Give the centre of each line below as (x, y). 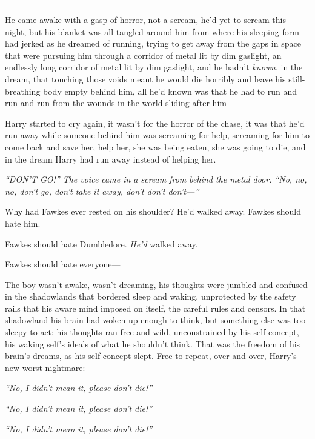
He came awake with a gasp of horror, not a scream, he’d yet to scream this (145, 19)
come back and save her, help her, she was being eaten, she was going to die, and (155, 146)
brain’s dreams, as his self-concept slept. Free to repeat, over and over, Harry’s (151, 356)
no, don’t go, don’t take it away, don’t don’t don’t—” (102, 191)
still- (297, 79)
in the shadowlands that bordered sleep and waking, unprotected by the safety (151, 296)
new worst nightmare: (45, 367)
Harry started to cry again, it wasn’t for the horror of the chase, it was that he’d (155, 123)
